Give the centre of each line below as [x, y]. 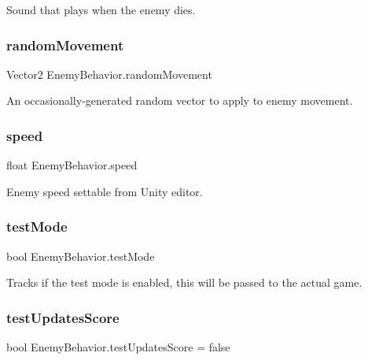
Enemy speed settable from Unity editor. [105, 191]
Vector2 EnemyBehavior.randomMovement [109, 74]
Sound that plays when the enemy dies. [101, 9]
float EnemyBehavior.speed [72, 165]
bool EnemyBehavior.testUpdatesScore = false [118, 347]
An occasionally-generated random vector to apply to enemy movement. [180, 100]
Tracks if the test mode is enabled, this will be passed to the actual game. [184, 282]
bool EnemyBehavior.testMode [81, 256]
